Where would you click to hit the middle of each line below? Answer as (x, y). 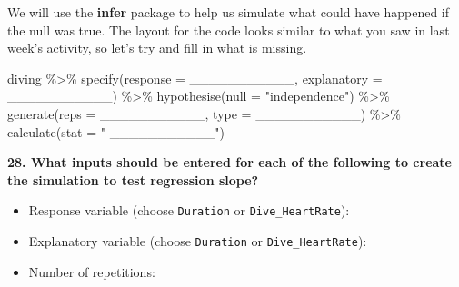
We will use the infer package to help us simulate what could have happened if (229, 12)
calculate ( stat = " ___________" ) (116, 131)
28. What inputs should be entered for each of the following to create (229, 162)
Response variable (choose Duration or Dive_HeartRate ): (189, 210)
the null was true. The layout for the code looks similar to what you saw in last (229, 30)
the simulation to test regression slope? (133, 179)
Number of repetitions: (92, 271)
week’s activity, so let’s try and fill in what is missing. (157, 48)
